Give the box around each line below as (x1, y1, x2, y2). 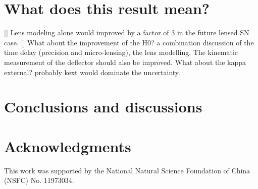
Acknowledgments (4, 136, 131, 156)
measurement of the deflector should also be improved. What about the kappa (4, 56, 246, 67)
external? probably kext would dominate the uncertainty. (4, 67, 180, 77)
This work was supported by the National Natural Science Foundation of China (4, 165, 250, 175)
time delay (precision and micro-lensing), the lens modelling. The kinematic (4, 47, 238, 57)
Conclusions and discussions (4, 96, 202, 117)
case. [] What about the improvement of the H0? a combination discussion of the (4, 37, 254, 47)
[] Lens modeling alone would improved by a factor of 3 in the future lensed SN (4, 27, 249, 38)
